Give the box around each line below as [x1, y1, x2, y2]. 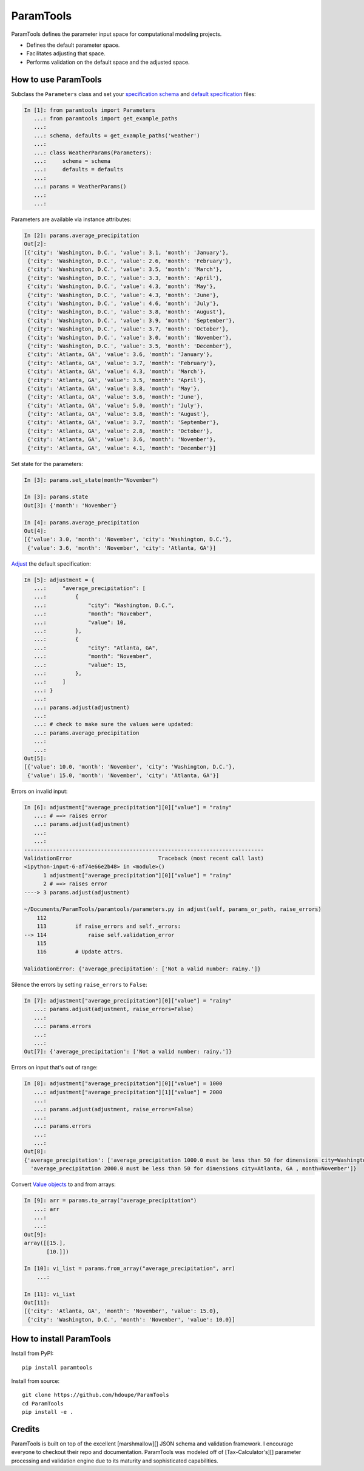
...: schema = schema [33, 157, 111, 164]
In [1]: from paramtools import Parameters [24, 106, 156, 114]
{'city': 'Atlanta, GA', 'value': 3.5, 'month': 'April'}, [27, 377, 207, 383]
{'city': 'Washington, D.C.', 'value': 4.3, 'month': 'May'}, [27, 283, 217, 290]
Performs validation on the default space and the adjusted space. [26, 58, 190, 66]
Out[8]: [24, 1148, 47, 1155]
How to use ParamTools [11, 74, 103, 84]
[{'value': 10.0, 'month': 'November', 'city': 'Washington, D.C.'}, [24, 763, 235, 770]
